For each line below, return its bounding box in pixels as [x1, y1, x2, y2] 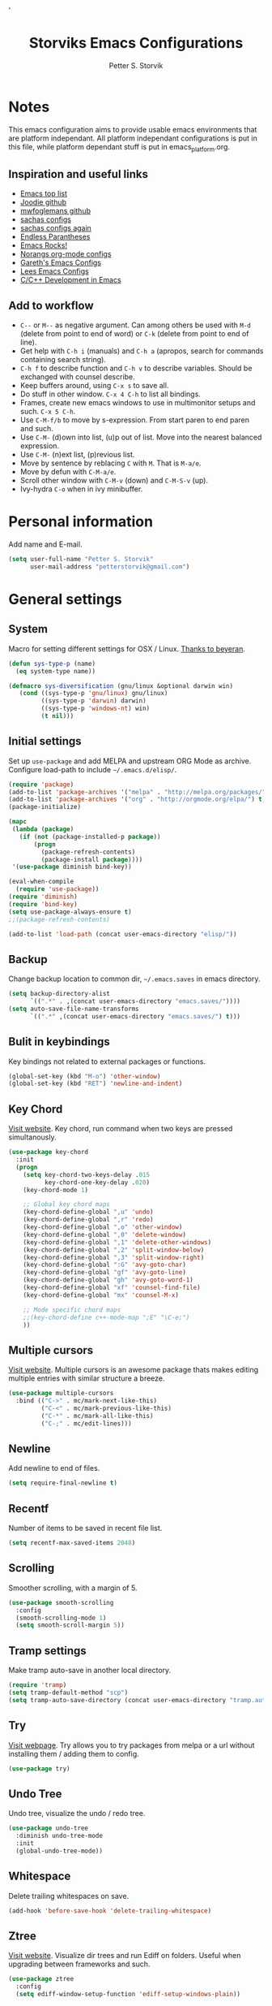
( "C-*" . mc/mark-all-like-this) [40, 1412, 154, 1420]
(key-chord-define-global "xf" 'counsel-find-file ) [23, 1284, 201, 1292]
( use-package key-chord [8, 1148, 89, 1156]
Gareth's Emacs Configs [19, 257, 101, 268]
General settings [8, 590, 123, 608]
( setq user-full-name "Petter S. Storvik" [8, 556, 154, 564]
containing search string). [19, 355, 107, 365]
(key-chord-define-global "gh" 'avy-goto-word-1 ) [23, 1276, 194, 1284]
